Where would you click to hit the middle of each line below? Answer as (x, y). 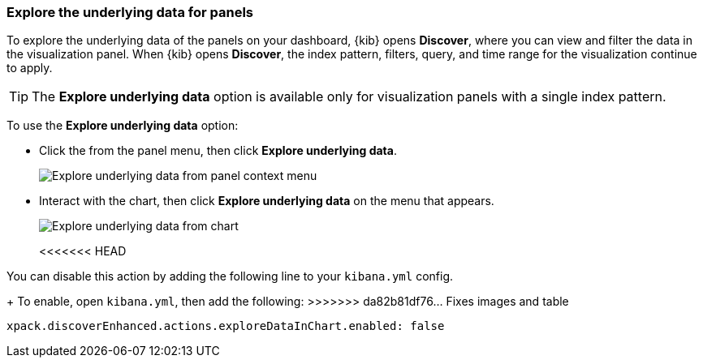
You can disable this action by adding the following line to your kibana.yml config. (230, 276)
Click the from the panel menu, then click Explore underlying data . (218, 151)
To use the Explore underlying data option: (123, 126)
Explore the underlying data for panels (130, 12)
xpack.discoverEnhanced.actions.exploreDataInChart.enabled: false (226, 326)
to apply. (30, 68)
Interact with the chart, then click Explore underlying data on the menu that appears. (267, 201)
